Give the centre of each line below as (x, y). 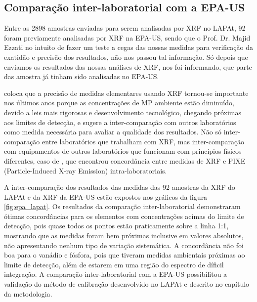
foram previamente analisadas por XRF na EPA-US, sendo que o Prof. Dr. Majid (127, 37)
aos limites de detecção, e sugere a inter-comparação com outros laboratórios (120, 122)
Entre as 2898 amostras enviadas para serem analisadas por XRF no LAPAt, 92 (125, 28)
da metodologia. (28, 293)
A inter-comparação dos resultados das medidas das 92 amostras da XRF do (120, 187)
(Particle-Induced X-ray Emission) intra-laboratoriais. (86, 170)
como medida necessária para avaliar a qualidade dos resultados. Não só (113, 132)
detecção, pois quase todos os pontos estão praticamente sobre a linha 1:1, (116, 226)
